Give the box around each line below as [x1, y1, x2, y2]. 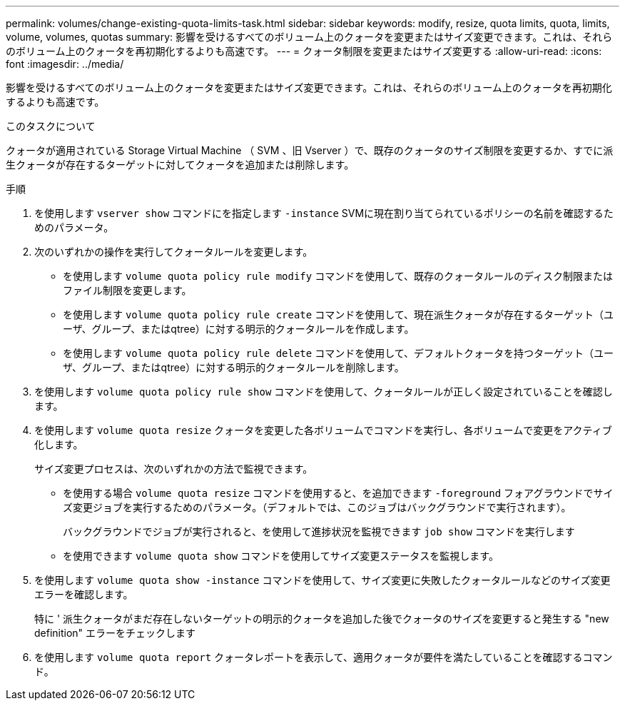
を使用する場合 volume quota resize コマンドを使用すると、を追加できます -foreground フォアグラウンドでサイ [63, 487, 614, 499]
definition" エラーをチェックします [34, 627, 196, 639]
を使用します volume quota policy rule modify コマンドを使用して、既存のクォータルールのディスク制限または [63, 270, 614, 282]
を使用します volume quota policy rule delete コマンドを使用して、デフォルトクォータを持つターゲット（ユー [63, 347, 614, 359]
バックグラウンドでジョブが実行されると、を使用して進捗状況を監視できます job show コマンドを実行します [63, 525, 575, 538]
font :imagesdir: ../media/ [6, 58, 124, 70]
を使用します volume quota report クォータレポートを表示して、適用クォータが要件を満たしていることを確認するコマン [34, 651, 613, 663]
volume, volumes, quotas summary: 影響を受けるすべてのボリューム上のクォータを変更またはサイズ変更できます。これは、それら [6, 31, 613, 43]
